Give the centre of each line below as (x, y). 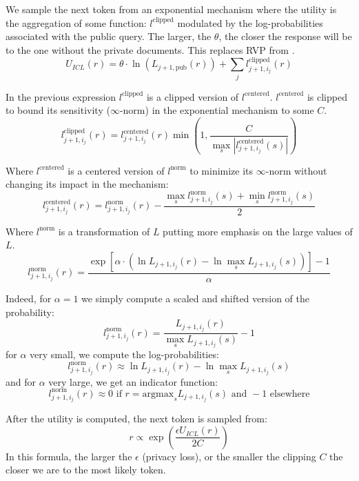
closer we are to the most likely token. (86, 470)
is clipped (327, 96)
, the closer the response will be (285, 36)
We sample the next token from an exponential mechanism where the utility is (171, 9)
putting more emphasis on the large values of (258, 231)
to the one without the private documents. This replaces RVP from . (150, 49)
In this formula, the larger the (69, 456)
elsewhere (290, 394)
